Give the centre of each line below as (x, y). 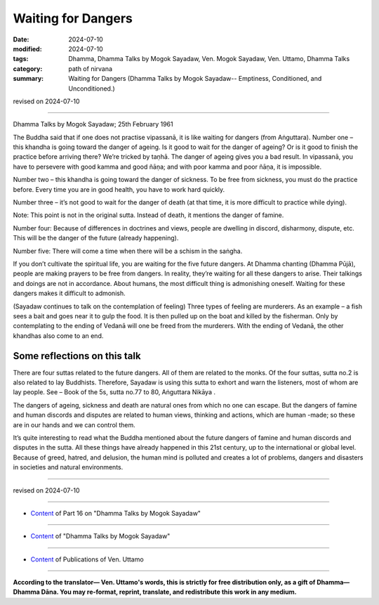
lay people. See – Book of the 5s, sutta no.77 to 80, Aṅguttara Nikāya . (114, 392)
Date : (21, 39)
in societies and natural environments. (68, 467)
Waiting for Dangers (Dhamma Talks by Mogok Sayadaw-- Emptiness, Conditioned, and (195, 79)
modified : (27, 48)
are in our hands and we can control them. (74, 424)
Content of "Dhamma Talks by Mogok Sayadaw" (100, 536)
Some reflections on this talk (77, 356)
